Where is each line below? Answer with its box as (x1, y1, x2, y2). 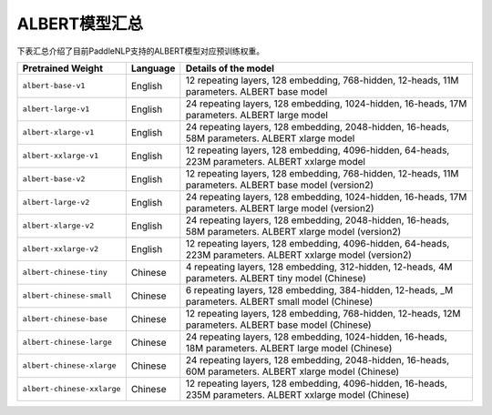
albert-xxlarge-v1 (22, 151, 99, 161)
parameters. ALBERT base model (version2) (185, 178, 374, 191)
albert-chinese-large (22, 338, 113, 348)
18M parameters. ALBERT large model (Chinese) (185, 341, 393, 354)
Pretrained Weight (22, 62, 104, 75)
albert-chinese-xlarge (22, 360, 118, 370)
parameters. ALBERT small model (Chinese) (185, 295, 374, 308)
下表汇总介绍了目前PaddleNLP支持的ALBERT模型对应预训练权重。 (16, 46, 265, 56)
